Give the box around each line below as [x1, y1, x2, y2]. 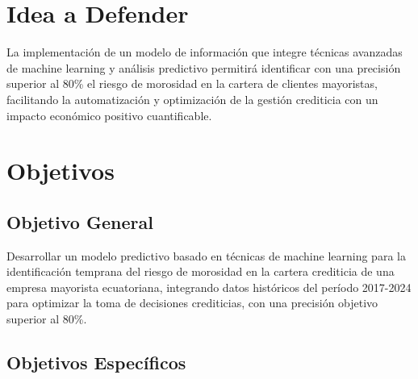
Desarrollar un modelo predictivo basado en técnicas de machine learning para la [6, 247, 406, 264]
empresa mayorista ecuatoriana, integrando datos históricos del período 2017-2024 [6, 278, 412, 295]
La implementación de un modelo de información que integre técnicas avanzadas [6, 44, 403, 60]
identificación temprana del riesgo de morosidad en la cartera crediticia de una [6, 263, 395, 280]
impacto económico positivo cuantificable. [6, 106, 212, 123]
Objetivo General [6, 209, 153, 234]
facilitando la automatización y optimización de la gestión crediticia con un [6, 90, 378, 107]
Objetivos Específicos [6, 350, 186, 375]
